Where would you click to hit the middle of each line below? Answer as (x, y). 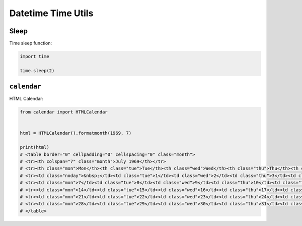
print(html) (35, 147)
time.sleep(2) (37, 70)
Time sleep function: (31, 43)
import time (35, 56)
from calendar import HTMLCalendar (64, 112)
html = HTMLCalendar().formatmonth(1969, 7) (76, 133)
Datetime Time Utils (51, 13)
